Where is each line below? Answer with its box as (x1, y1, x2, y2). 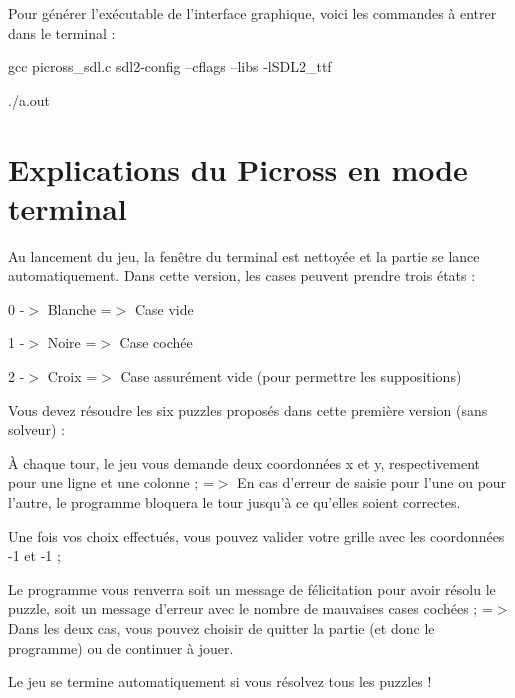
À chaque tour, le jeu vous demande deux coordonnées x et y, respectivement (8, 452, 481, 473)
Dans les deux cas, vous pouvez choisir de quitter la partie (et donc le (8, 618, 435, 638)
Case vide (134, 298, 194, 319)
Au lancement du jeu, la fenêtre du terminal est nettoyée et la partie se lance (8, 245, 480, 266)
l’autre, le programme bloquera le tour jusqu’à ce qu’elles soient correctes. (8, 492, 461, 513)
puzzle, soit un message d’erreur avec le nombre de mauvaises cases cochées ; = (8, 598, 493, 619)
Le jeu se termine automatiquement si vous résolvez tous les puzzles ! (8, 671, 432, 692)
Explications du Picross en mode (8, 148, 468, 189)
